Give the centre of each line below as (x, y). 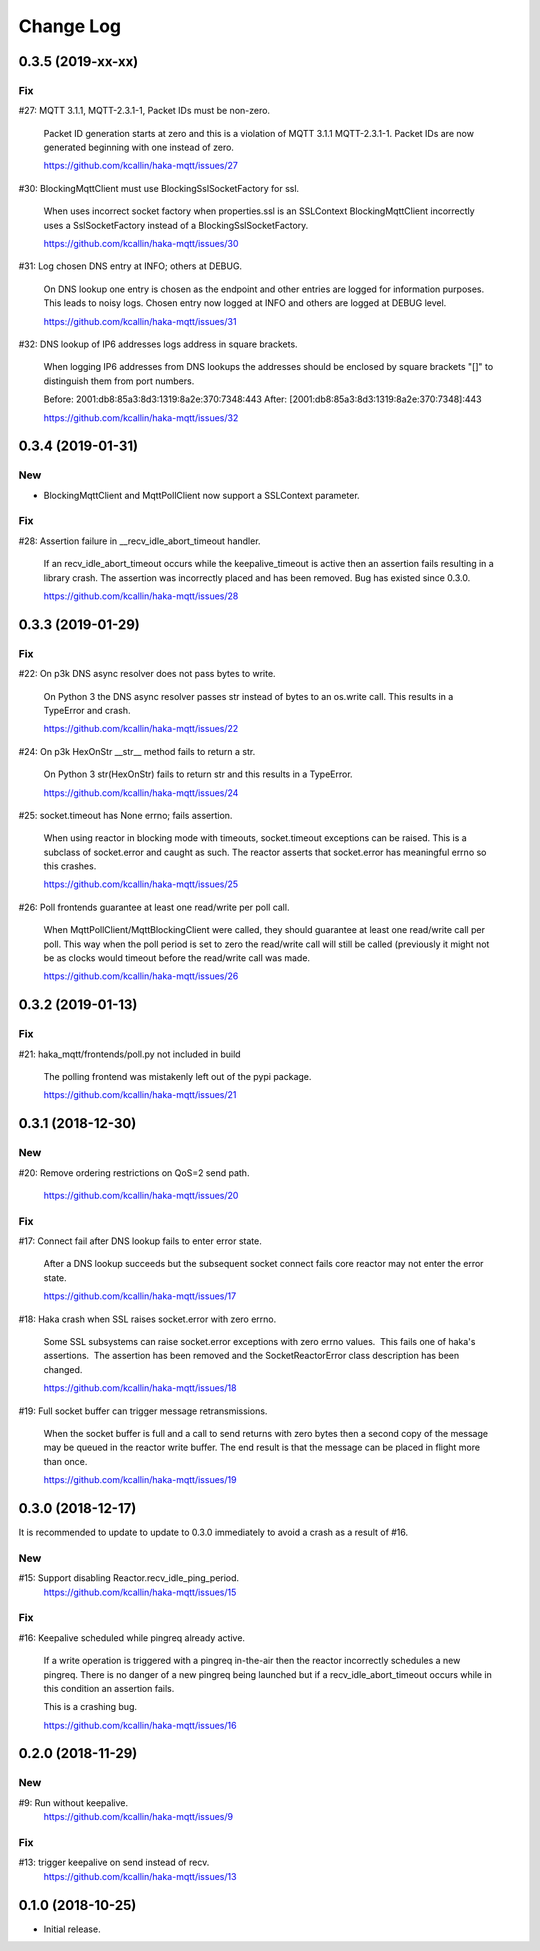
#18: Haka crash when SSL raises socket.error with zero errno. (147, 1319)
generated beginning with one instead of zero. (139, 147)
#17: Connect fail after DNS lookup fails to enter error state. (140, 1241)
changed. (63, 1369)
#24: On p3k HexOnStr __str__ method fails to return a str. (137, 751)
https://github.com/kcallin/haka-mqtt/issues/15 (140, 1592)
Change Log (70, 26)
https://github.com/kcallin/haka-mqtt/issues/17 (140, 1296)
